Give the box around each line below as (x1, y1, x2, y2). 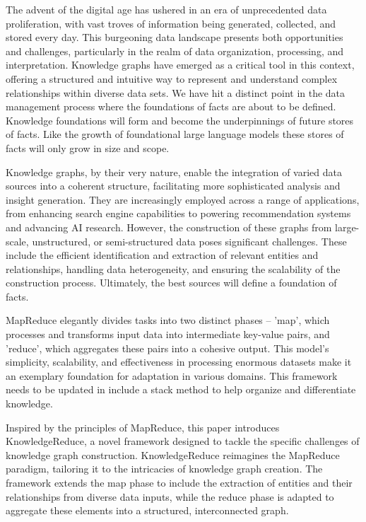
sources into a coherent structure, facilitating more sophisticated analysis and (6, 178, 341, 193)
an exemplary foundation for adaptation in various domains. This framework (6, 368, 338, 383)
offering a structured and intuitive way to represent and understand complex (6, 71, 338, 86)
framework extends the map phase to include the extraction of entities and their (6, 475, 353, 489)
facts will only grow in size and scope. (6, 140, 170, 155)
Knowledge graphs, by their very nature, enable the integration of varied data (6, 164, 342, 179)
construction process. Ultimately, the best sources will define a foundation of (6, 275, 337, 290)
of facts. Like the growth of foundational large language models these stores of (6, 127, 344, 141)
